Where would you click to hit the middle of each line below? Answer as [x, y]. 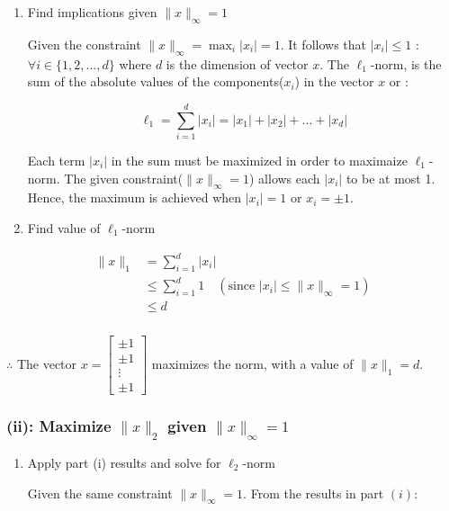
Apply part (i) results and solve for [124, 462]
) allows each [284, 178]
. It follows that [323, 44]
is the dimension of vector [237, 63]
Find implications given [92, 12]
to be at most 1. [391, 178]
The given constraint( [124, 178]
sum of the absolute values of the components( [156, 81]
